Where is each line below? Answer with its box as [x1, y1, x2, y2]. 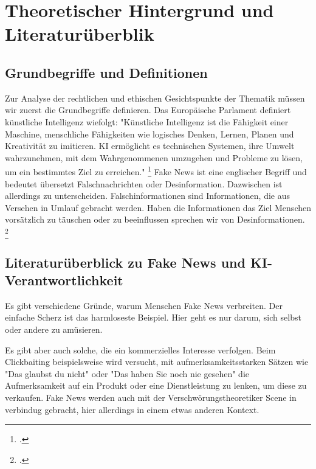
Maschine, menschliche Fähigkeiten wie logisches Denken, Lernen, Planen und [5, 127, 294, 140]
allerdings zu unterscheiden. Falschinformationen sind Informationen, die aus [5, 189, 290, 202]
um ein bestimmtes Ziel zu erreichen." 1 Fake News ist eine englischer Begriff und [5, 164, 307, 178]
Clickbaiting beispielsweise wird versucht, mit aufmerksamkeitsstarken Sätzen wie [5, 355, 309, 368]
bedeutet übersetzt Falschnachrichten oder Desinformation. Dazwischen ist [5, 177, 283, 190]
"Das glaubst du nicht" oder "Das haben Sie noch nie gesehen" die [5, 367, 250, 380]
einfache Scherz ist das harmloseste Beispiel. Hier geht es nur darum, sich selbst [5, 311, 301, 324]
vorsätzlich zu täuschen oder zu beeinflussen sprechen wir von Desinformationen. [5, 213, 305, 226]
